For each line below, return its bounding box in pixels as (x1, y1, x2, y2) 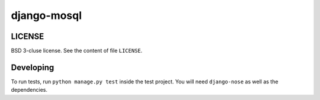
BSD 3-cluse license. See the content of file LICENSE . (11, 47, 143, 54)
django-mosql (11, 9, 82, 22)
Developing (11, 62, 55, 72)
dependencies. (11, 86, 47, 93)
